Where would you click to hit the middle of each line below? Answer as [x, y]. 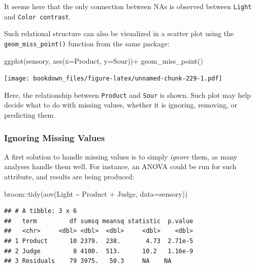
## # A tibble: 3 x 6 [41, 211]
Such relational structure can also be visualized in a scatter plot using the [119, 33]
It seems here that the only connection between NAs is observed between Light [128, 6]
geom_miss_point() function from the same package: [87, 43]
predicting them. [30, 115]
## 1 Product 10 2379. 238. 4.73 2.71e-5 [99, 241]
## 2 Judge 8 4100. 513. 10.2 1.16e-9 [99, 251]
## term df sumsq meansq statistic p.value [99, 221]
